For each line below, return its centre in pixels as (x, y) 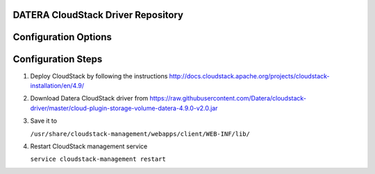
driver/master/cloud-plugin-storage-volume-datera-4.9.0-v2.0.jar (124, 108)
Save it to (44, 121)
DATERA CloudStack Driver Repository (98, 15)
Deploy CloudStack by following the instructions (99, 76)
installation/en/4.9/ (57, 85)
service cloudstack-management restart (98, 159)
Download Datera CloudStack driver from (89, 98)
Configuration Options (62, 37)
